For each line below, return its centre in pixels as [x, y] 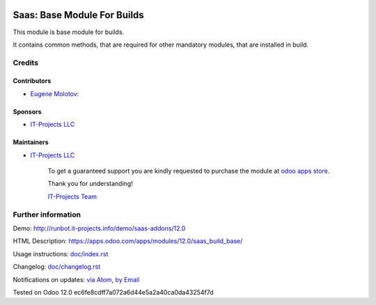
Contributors [32, 81]
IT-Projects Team [72, 196]
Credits [25, 63]
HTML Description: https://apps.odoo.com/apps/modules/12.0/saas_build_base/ [128, 241]
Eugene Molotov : [55, 93]
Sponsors [27, 111]
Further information [47, 214]
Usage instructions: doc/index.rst [61, 253]
